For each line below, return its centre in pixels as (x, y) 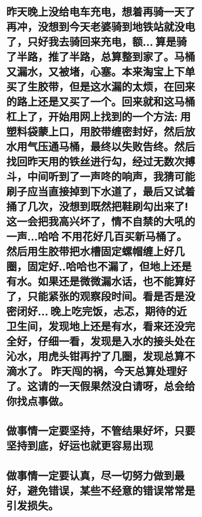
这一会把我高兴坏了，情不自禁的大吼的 (101, 222)
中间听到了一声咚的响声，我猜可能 (111, 177)
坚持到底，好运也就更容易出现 (80, 446)
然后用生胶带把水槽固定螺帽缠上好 (91, 252)
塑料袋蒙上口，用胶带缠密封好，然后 (96, 132)
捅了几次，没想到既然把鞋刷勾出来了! (97, 207)
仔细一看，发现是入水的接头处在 (117, 342)
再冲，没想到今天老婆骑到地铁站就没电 (101, 27)
